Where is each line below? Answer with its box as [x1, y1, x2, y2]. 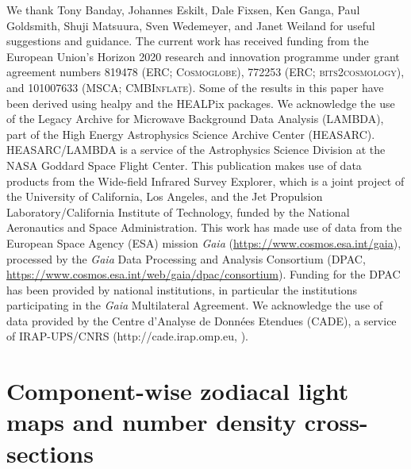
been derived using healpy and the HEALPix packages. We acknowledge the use [6, 94, 395, 111]
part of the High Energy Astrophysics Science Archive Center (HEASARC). [6, 125, 375, 142]
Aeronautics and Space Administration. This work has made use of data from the [6, 219, 402, 236]
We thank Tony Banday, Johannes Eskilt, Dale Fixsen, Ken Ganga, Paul [6, 2, 360, 17]
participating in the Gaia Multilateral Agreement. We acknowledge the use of [6, 297, 383, 313]
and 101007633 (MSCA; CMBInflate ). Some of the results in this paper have [6, 79, 384, 95]
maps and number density [6, 406, 297, 438]
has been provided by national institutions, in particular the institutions [6, 281, 357, 298]
